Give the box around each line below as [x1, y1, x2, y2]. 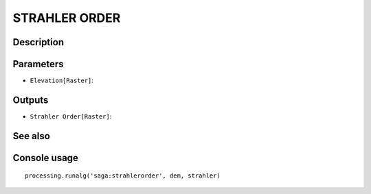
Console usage [12, 151, 79, 164]
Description [12, 36, 65, 48]
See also [12, 130, 51, 142]
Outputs [12, 94, 49, 106]
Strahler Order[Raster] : [30, 112, 112, 120]
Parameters [12, 58, 64, 70]
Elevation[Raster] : [30, 76, 94, 85]
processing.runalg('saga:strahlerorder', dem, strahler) [25, 172, 221, 180]
